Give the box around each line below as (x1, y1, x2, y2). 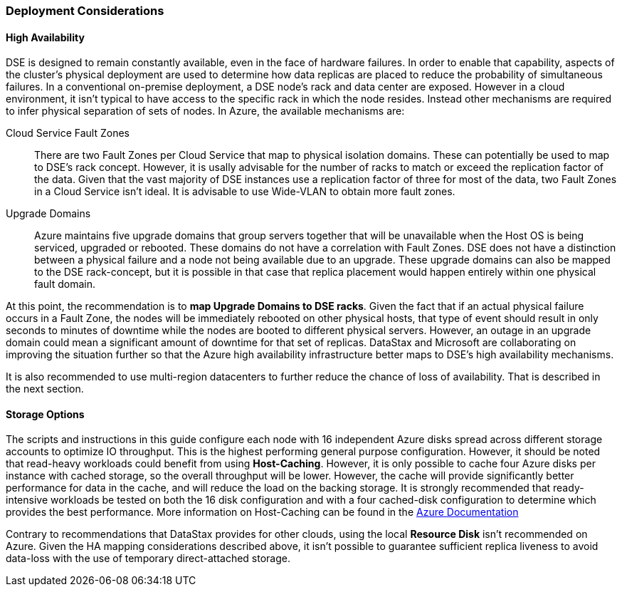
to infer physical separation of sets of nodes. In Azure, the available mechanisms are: (6, 105, 405, 118)
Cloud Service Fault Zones (6, 127, 130, 140)
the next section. (6, 383, 84, 395)
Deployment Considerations (6, 4, 164, 18)
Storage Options (6, 407, 85, 420)
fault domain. (34, 278, 96, 291)
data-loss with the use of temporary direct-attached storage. (6, 552, 290, 565)
